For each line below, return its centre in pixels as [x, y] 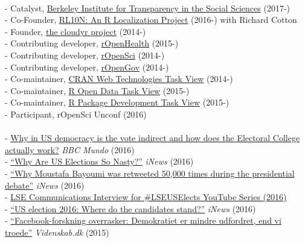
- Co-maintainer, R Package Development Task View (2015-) [117, 102]
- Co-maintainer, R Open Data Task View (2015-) [97, 90]
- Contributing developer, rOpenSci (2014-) [85, 55]
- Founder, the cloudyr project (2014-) [75, 31]
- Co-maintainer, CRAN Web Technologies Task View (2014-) [119, 79]
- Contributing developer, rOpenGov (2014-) [87, 67]
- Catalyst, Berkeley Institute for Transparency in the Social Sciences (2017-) [147, 8]
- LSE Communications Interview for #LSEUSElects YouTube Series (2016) [146, 197]
